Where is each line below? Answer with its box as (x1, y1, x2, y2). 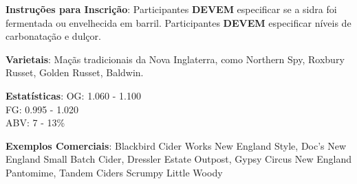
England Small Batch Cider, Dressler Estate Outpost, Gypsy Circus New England (6, 152, 351, 166)
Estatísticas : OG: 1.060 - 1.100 (6, 88, 141, 102)
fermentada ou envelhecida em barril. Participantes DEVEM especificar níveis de (6, 15, 351, 30)
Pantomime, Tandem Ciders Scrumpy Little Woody (6, 165, 223, 179)
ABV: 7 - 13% (6, 115, 65, 130)
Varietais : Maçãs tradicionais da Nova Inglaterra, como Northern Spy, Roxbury (6, 51, 345, 66)
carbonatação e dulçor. (6, 29, 101, 43)
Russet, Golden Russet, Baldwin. (6, 65, 144, 80)
